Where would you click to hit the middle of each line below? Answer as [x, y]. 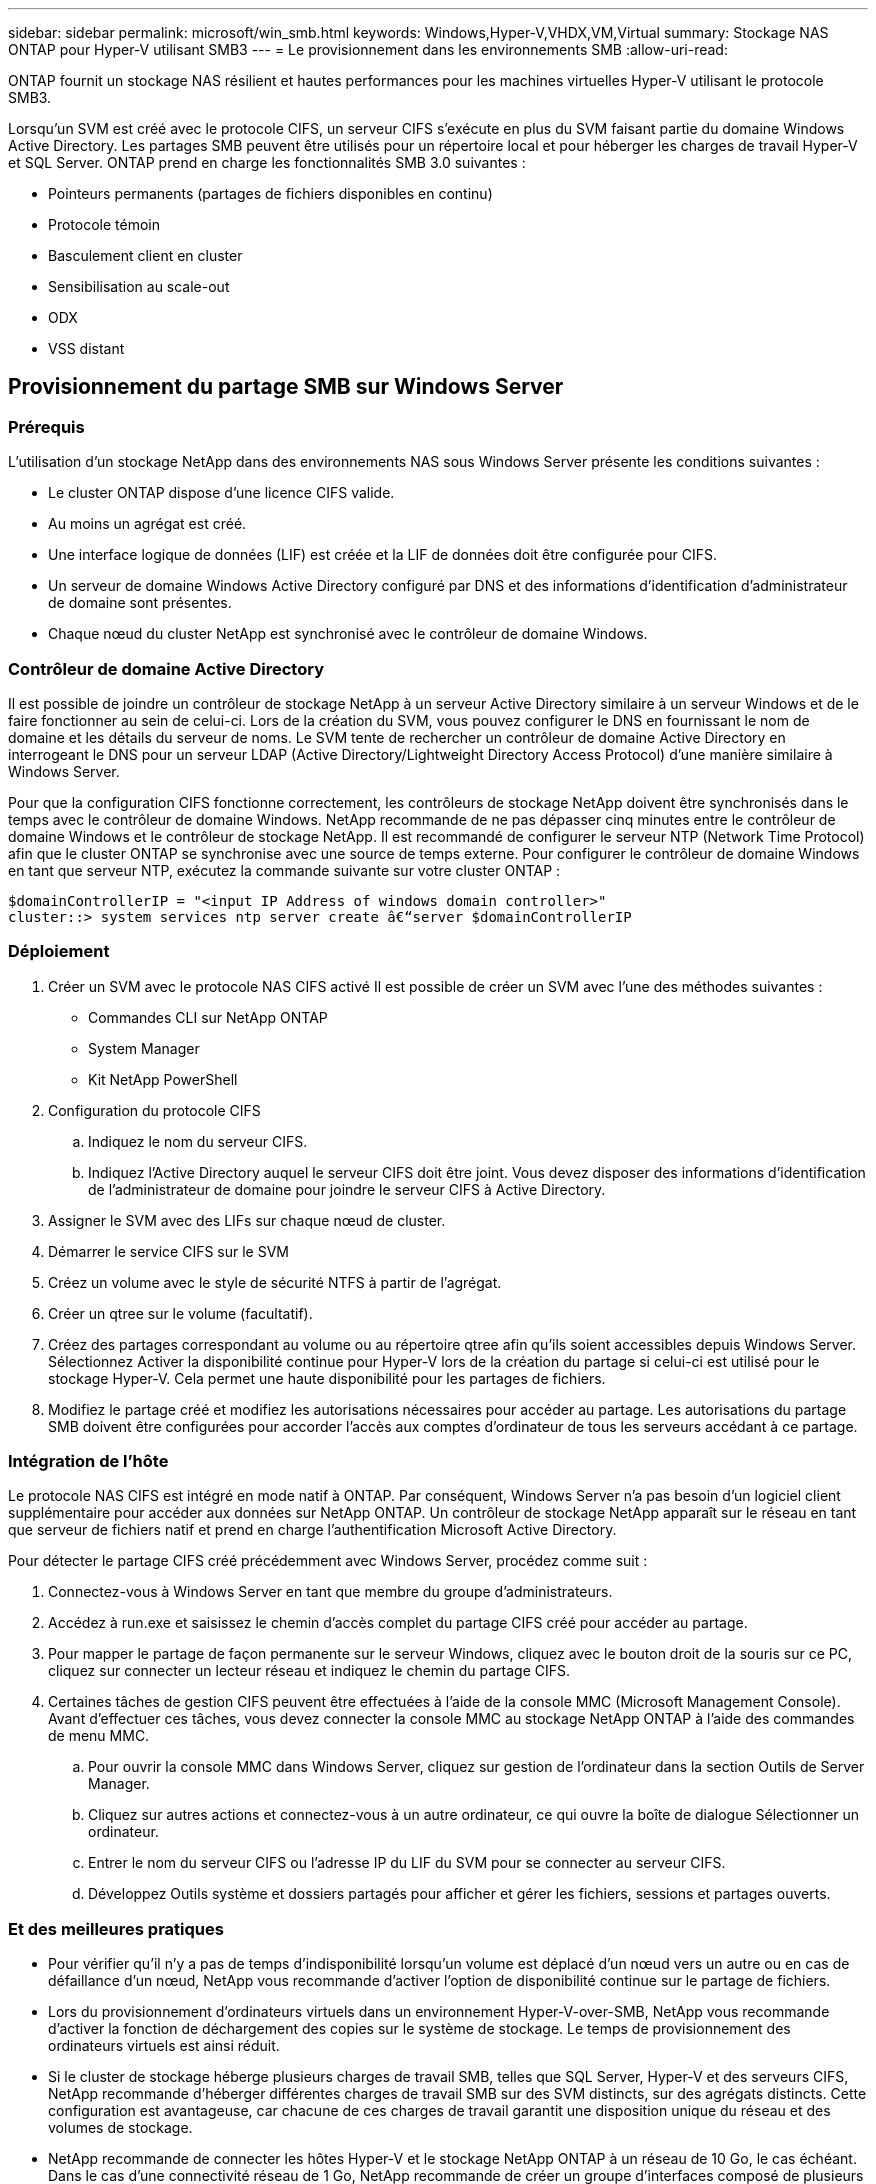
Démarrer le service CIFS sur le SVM [169, 1251]
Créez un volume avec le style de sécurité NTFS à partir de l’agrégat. [275, 1282]
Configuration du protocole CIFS [154, 1110]
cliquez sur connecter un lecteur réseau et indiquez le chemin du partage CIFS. [309, 1671]
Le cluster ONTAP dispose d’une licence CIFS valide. [221, 493]
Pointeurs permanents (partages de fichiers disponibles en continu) [270, 193]
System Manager [144, 1048]
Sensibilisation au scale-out [139, 286]
